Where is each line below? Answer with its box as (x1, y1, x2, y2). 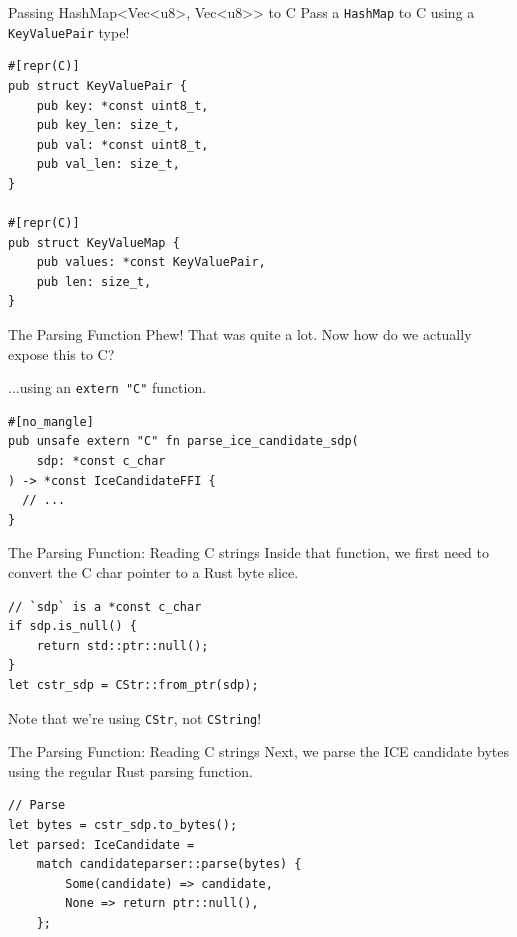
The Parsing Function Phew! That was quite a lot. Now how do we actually (8, 324, 472, 345)
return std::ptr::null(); (36, 638, 209, 653)
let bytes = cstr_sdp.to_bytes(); (8, 818, 238, 833)
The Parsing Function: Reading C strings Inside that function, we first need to (8, 542, 489, 563)
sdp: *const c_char (36, 454, 166, 469)
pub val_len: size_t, (36, 157, 180, 172)
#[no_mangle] (8, 414, 94, 429)
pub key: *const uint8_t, (36, 98, 209, 113)
